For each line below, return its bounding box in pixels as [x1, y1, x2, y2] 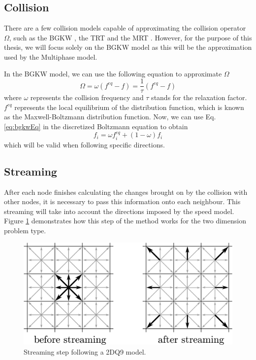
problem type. [4, 225, 46, 236]
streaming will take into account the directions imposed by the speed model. [4, 206, 234, 216]
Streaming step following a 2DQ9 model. [24, 347, 146, 357]
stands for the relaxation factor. [151, 92, 247, 103]
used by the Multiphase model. [4, 51, 97, 62]
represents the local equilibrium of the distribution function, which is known [14, 102, 244, 112]
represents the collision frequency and [30, 92, 144, 103]
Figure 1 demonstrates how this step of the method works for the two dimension [4, 216, 246, 226]
